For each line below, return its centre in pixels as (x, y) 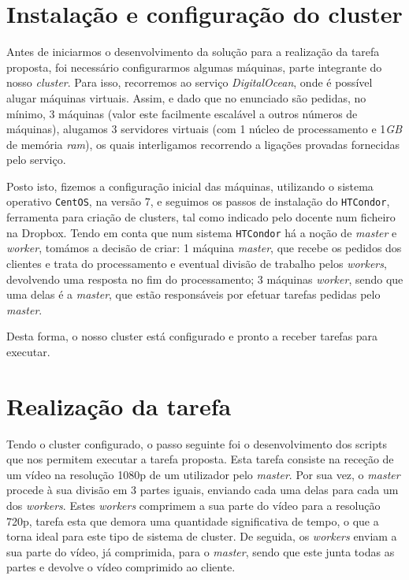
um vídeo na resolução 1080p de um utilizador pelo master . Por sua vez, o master (203, 474)
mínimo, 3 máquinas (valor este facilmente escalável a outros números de (182, 113)
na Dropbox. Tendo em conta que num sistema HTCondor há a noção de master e (202, 232)
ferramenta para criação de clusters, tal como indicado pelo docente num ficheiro (201, 217)
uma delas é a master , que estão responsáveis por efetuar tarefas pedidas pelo (193, 294)
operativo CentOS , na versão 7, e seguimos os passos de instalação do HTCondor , (198, 201)
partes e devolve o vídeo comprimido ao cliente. (121, 567)
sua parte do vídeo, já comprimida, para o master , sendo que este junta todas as (201, 551)
